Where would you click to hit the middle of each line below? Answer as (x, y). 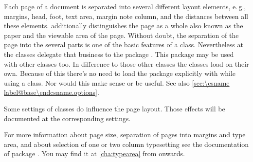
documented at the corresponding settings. (67, 118)
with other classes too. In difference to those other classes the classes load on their (126, 63)
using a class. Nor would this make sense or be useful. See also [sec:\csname (117, 82)
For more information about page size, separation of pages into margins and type (125, 135)
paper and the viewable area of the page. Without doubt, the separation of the (121, 35)
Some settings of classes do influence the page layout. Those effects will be (115, 108)
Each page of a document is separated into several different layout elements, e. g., (125, 6)
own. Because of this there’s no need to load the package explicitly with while (120, 73)
